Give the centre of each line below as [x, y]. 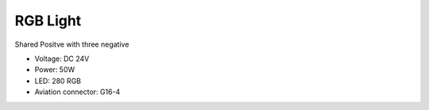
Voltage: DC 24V [62, 59]
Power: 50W [55, 70]
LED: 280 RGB [58, 81]
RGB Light [48, 21]
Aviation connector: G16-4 [77, 92]
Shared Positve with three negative [72, 44]
